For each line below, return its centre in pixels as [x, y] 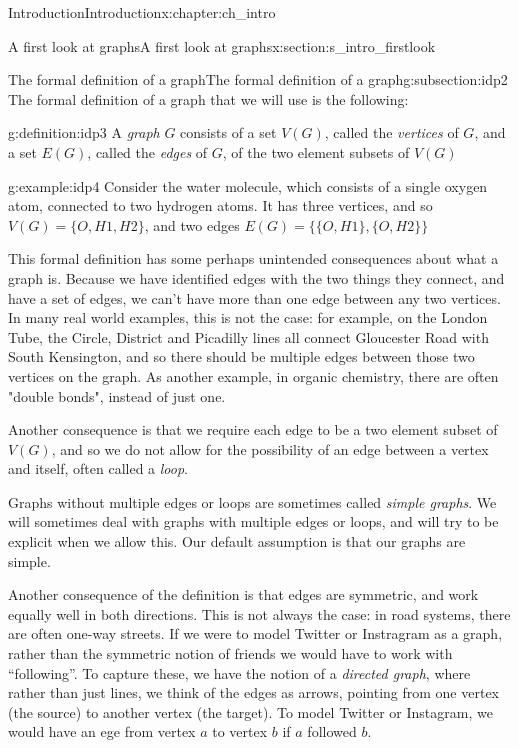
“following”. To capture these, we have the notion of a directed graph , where [239, 672]
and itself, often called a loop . [98, 468]
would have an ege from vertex [102, 731]
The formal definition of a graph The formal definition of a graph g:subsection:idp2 [258, 79]
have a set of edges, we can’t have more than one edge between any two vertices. [254, 297]
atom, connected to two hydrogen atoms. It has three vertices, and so [220, 205]
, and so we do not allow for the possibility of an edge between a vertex [270, 448]
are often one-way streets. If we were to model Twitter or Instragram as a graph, [255, 633]
